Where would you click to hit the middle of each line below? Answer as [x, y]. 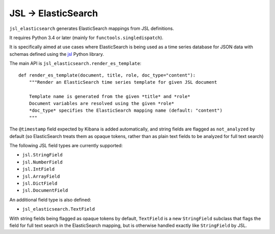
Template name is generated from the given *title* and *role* [109, 96]
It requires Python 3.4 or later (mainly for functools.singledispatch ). [86, 38]
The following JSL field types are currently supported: [66, 146]
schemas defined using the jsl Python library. [57, 54]
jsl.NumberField [43, 162]
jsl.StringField [43, 155]
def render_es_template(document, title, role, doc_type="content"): [107, 75]
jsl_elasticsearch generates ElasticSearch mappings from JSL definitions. [92, 28]
